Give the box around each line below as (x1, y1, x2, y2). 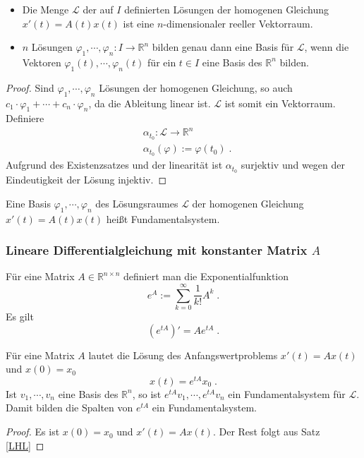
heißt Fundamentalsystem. (106, 211, 220, 226)
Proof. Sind (6, 80, 54, 95)
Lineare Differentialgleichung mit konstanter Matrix (6, 241, 308, 259)
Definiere (6, 111, 44, 126)
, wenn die (304, 40, 349, 54)
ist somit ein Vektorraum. (224, 95, 336, 110)
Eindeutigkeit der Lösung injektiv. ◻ (6, 172, 167, 187)
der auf (83, 2, 114, 16)
